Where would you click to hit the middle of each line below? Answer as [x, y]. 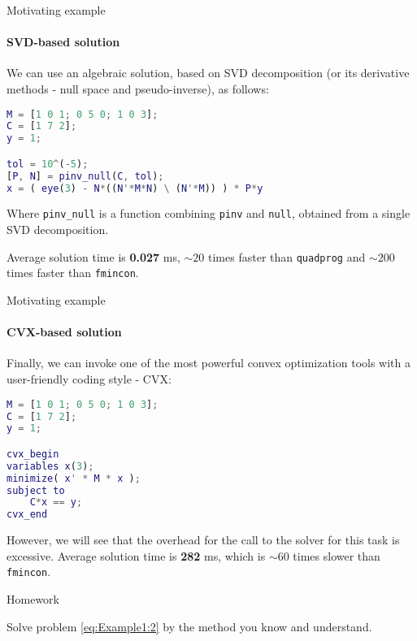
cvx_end [27, 515]
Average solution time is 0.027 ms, [93, 256]
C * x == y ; [56, 502]
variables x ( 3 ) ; [50, 466]
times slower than [337, 555]
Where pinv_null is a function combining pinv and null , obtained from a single [208, 213]
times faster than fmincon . [73, 273]
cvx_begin [33, 454]
